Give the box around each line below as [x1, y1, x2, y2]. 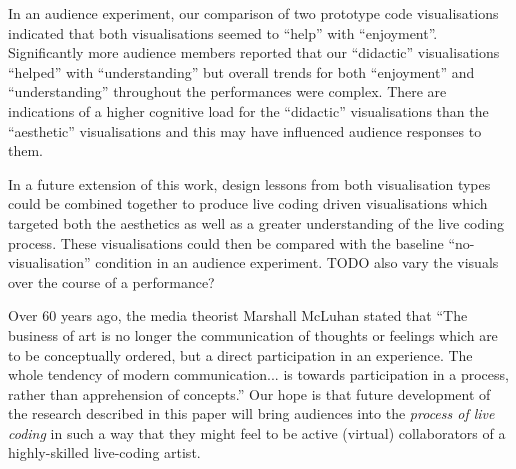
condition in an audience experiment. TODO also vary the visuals [95, 252, 499, 273]
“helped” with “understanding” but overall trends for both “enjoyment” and [8, 61, 475, 82]
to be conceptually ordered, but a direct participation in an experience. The [8, 344, 473, 365]
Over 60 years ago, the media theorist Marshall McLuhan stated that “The [8, 305, 468, 326]
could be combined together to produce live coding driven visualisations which [8, 193, 488, 214]
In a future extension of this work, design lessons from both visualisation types [8, 173, 491, 194]
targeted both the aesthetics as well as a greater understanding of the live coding [8, 212, 504, 233]
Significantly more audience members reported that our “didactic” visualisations [8, 42, 500, 63]
